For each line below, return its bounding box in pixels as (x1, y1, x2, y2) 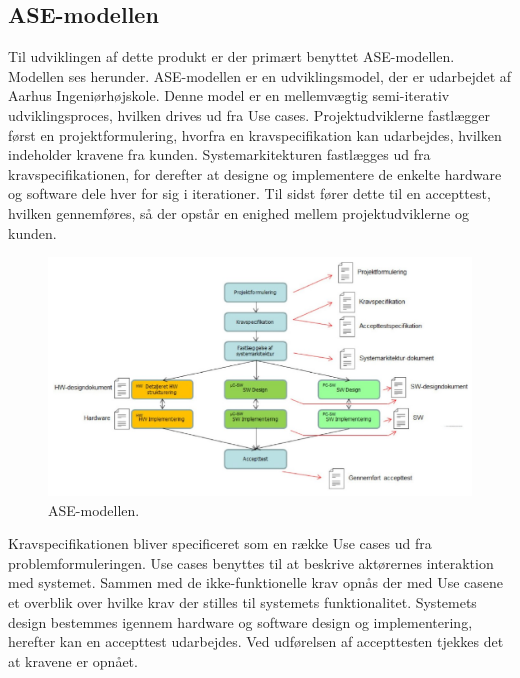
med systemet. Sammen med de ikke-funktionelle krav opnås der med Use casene (8, 572, 504, 593)
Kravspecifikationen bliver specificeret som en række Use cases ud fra (8, 533, 432, 554)
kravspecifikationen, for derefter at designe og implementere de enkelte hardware (8, 163, 502, 184)
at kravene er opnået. (8, 650, 138, 671)
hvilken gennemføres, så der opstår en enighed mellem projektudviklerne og (8, 202, 469, 223)
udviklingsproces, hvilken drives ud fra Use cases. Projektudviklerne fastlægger (8, 104, 491, 125)
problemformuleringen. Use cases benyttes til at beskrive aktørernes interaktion (8, 552, 494, 573)
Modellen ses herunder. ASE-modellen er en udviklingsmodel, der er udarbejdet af (8, 65, 512, 86)
